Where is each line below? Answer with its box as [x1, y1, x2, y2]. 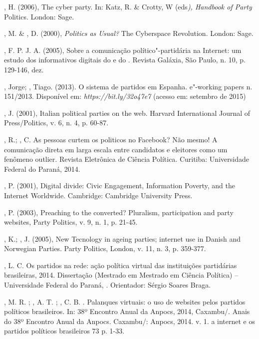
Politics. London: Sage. [4, 11, 74, 21]
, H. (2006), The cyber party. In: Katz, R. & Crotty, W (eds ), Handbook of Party [4, 1, 252, 11]
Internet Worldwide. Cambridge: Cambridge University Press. [4, 190, 193, 200]
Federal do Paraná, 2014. [4, 163, 80, 174]
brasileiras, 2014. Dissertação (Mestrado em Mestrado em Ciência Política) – [4, 270, 239, 280]
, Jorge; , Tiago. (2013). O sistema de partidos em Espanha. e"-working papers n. [4, 81, 253, 91]
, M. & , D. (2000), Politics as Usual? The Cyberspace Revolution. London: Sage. [4, 28, 254, 38]
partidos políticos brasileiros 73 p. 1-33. [4, 326, 125, 336]
